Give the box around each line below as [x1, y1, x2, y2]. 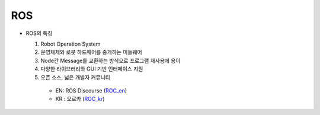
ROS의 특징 [25, 30, 53, 37]
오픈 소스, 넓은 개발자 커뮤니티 [40, 74, 111, 81]
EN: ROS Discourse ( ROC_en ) [55, 87, 127, 94]
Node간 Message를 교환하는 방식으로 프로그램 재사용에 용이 [40, 57, 181, 64]
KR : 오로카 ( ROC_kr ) [55, 95, 105, 103]
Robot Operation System [40, 40, 101, 47]
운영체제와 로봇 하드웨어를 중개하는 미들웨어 [40, 49, 142, 56]
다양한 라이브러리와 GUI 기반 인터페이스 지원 [40, 65, 143, 72]
